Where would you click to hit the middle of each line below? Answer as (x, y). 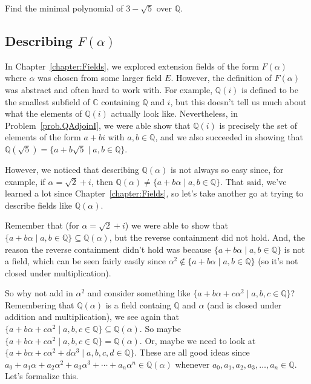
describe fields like (39, 205)
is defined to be (270, 89)
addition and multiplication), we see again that (92, 317)
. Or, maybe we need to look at (198, 340)
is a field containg (138, 304)
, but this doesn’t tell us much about (238, 101)
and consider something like (139, 293)
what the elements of (44, 113)
